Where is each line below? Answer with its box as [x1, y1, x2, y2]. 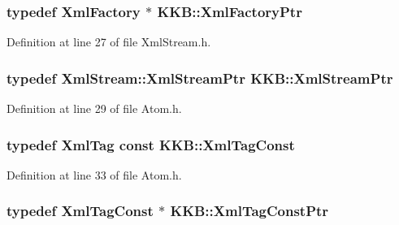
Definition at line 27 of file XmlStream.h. [7, 33, 211, 50]
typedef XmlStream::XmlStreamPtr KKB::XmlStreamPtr [7, 67, 393, 88]
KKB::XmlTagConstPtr [170, 201, 329, 221]
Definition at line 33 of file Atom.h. [7, 166, 182, 183]
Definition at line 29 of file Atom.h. [7, 100, 182, 117]
